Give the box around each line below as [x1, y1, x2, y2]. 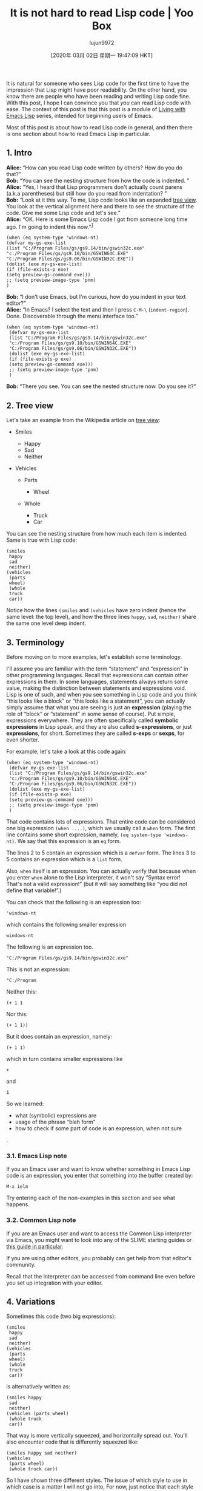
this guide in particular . [6, 1243, 64, 1250]
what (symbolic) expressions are [15, 1112, 97, 1119]
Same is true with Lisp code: [6, 536, 78, 544]
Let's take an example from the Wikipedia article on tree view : [6, 417, 161, 424]
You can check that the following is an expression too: [6, 899, 141, 906]
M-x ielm [6, 1184, 28, 1190]
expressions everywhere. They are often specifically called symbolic [6, 717, 179, 724]
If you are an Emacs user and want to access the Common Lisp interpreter [6, 1230, 192, 1237]
